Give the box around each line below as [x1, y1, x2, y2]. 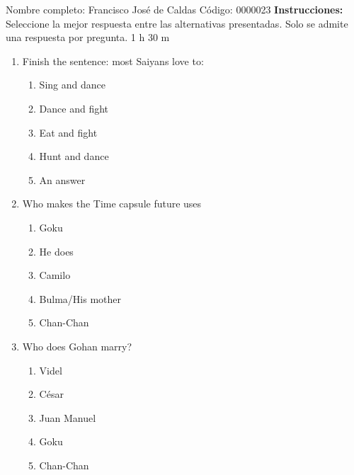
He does [39, 244, 74, 258]
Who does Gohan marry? [22, 338, 132, 353]
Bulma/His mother [39, 291, 122, 306]
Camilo [39, 268, 71, 282]
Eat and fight [39, 125, 98, 139]
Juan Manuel [39, 410, 96, 425]
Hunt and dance [39, 149, 109, 164]
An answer [39, 172, 86, 187]
